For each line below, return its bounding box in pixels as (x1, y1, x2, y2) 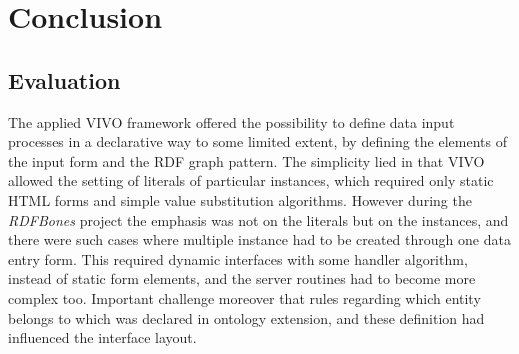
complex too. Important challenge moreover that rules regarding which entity (8, 287, 481, 308)
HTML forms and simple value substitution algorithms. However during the (8, 189, 472, 210)
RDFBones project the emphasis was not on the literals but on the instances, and (8, 209, 509, 230)
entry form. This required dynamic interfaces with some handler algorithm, (8, 248, 468, 269)
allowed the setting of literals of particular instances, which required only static (8, 170, 494, 191)
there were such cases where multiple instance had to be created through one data (8, 229, 511, 250)
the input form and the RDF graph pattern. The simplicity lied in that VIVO (8, 150, 485, 171)
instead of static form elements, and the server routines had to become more (8, 268, 476, 289)
